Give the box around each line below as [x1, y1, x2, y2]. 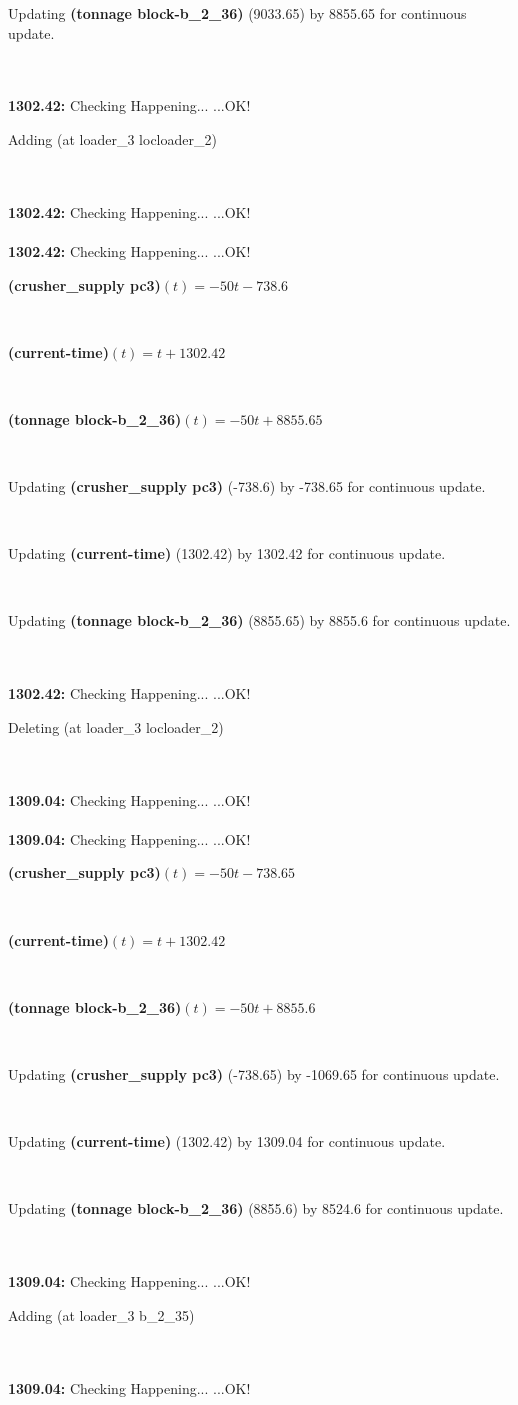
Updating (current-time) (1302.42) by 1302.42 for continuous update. [8, 543, 446, 564]
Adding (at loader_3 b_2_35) [8, 1304, 195, 1325]
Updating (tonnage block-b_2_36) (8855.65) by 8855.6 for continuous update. [8, 610, 511, 631]
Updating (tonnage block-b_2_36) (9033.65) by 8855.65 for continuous [8, 3, 467, 23]
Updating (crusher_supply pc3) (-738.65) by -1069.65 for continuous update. [8, 1063, 500, 1084]
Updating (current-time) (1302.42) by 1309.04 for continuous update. [8, 1131, 446, 1152]
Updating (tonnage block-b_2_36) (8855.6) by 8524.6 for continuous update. [8, 1198, 504, 1219]
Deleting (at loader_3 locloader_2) [8, 716, 224, 737]
